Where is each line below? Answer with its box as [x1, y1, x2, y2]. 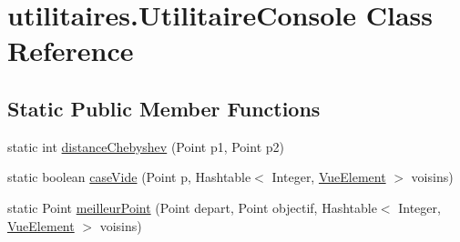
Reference [7, 32, 134, 69]
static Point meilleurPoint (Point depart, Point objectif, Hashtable [7, 197, 377, 217]
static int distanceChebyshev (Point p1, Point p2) [7, 136, 284, 156]
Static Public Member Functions [7, 94, 321, 122]
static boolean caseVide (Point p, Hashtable [7, 167, 251, 187]
